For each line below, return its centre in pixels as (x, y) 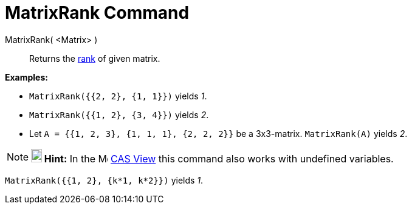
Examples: (26, 77)
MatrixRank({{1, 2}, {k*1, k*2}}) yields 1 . (104, 180)
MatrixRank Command (97, 13)
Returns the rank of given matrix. (95, 58)
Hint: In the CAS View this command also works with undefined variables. (219, 158)
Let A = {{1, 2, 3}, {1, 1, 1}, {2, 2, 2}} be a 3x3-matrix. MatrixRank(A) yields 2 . (218, 133)
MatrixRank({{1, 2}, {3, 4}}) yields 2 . (119, 114)
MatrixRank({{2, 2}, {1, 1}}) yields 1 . (118, 96)
